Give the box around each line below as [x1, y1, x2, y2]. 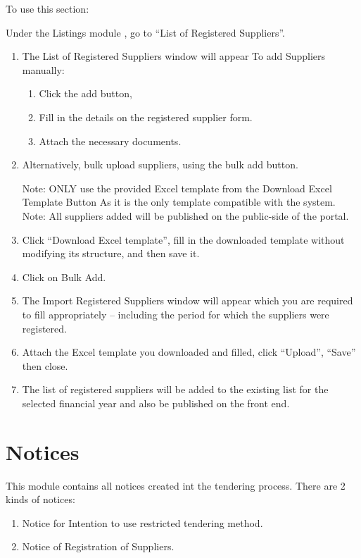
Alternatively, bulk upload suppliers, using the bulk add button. [22, 157, 298, 172]
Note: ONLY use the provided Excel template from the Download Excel [22, 180, 332, 195]
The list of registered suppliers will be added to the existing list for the [22, 382, 329, 397]
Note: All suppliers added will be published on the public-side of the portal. [22, 208, 349, 223]
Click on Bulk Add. [22, 269, 106, 284]
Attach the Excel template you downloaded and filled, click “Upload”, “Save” [22, 345, 356, 359]
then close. [22, 358, 68, 373]
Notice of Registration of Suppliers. [22, 539, 175, 554]
